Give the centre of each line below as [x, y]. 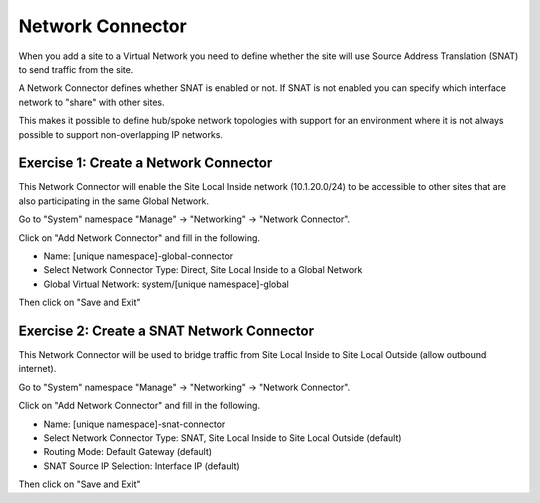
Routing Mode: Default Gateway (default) [128, 452]
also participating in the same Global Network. [114, 201]
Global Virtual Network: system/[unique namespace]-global [166, 284]
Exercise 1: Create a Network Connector [145, 163]
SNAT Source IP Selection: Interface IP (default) [141, 466]
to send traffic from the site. [76, 69]
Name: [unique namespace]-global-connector [138, 256]
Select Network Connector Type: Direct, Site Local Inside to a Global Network [203, 270]
